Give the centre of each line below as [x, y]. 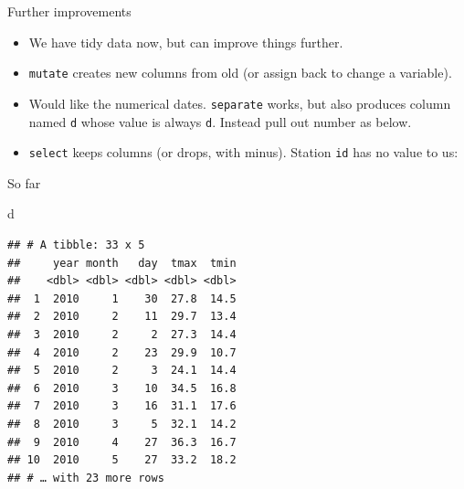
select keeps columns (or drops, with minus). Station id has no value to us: [243, 152]
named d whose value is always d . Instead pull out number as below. [220, 121]
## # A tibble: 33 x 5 [76, 245]
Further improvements [69, 11]
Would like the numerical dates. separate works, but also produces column [240, 103]
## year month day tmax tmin [122, 263]
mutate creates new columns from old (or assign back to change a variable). [240, 73]
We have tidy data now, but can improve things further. [186, 42]
